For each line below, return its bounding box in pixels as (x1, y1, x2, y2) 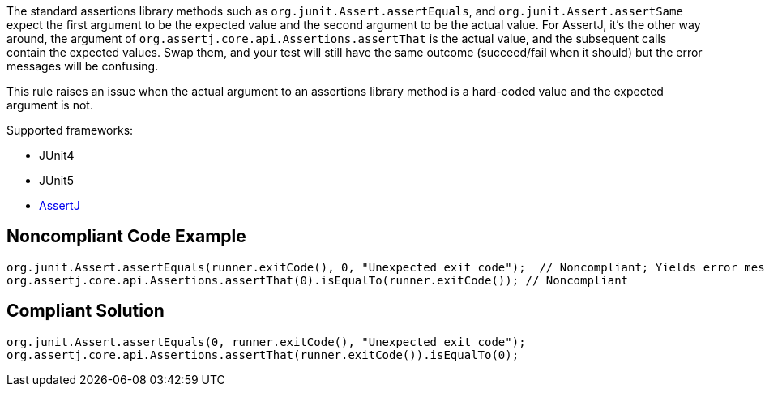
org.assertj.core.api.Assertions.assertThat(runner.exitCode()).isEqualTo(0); (6, 348, 519, 361)
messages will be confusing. (6, 59, 159, 73)
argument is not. (6, 98, 93, 112)
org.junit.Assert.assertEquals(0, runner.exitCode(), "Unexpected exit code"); (6, 335, 526, 348)
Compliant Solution (6, 301, 165, 322)
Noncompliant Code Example (6, 226, 246, 247)
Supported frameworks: (6, 123, 134, 137)
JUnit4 (39, 148, 75, 162)
